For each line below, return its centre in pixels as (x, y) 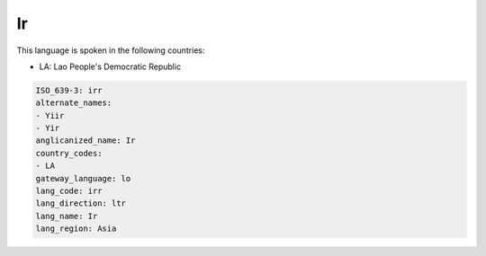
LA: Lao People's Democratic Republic (110, 66)
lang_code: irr (69, 191)
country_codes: (69, 153)
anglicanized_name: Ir (85, 141)
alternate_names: (74, 103)
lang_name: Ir (67, 216)
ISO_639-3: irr (69, 90)
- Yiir (50, 115)
